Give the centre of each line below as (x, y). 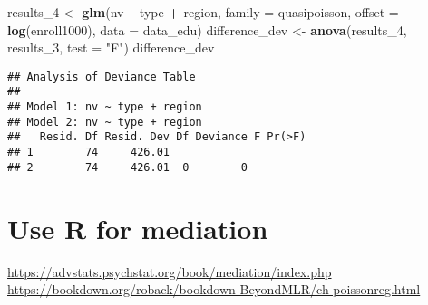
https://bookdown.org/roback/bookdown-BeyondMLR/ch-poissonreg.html (214, 289)
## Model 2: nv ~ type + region (105, 122)
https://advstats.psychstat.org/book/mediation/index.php (170, 271)
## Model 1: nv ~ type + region (105, 107)
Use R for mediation (138, 228)
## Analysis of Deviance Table (102, 76)
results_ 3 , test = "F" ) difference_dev (111, 48)
